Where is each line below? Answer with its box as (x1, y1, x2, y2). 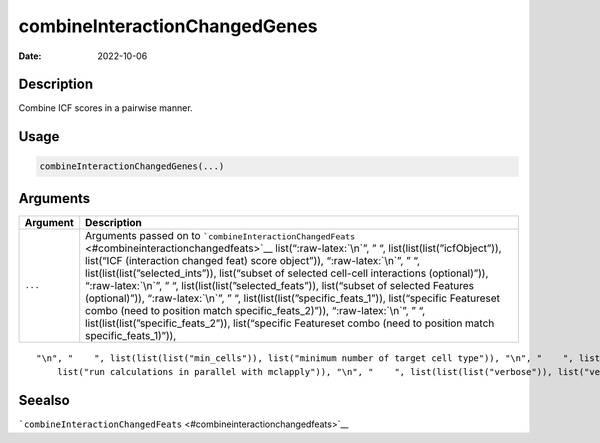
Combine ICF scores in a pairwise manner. (18, 102, 194, 114)
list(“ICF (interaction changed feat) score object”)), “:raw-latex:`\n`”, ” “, (85, 253, 420, 267)
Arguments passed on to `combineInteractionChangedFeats (85, 228, 355, 242)
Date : (18, 50, 42, 62)
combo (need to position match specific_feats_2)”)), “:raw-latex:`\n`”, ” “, (85, 303, 426, 317)
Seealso (18, 392, 70, 409)
